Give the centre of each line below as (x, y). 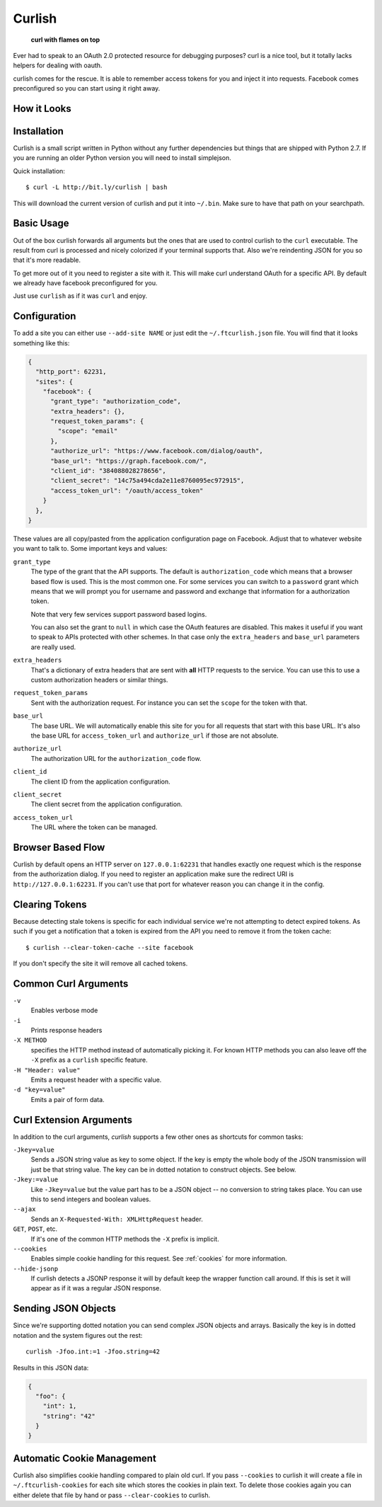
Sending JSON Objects (65, 1308)
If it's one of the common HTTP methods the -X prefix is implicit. (125, 1239)
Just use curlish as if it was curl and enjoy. (80, 296)
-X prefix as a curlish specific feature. (89, 1060)
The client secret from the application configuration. (107, 804)
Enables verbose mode (64, 1010)
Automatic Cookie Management (85, 1458)
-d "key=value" (40, 1090)
